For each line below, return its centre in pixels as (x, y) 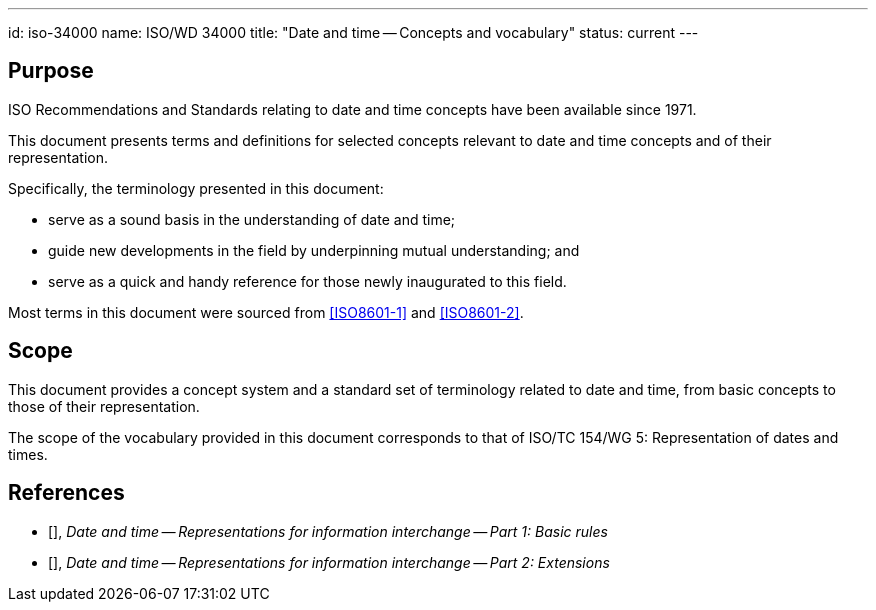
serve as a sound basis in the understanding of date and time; (252, 219)
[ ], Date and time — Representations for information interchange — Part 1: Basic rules (328, 531)
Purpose (51, 71)
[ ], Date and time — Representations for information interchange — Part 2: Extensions (329, 562)
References (66, 493)
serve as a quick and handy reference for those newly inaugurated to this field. (307, 281)
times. (28, 454)
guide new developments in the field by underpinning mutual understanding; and (314, 250)
